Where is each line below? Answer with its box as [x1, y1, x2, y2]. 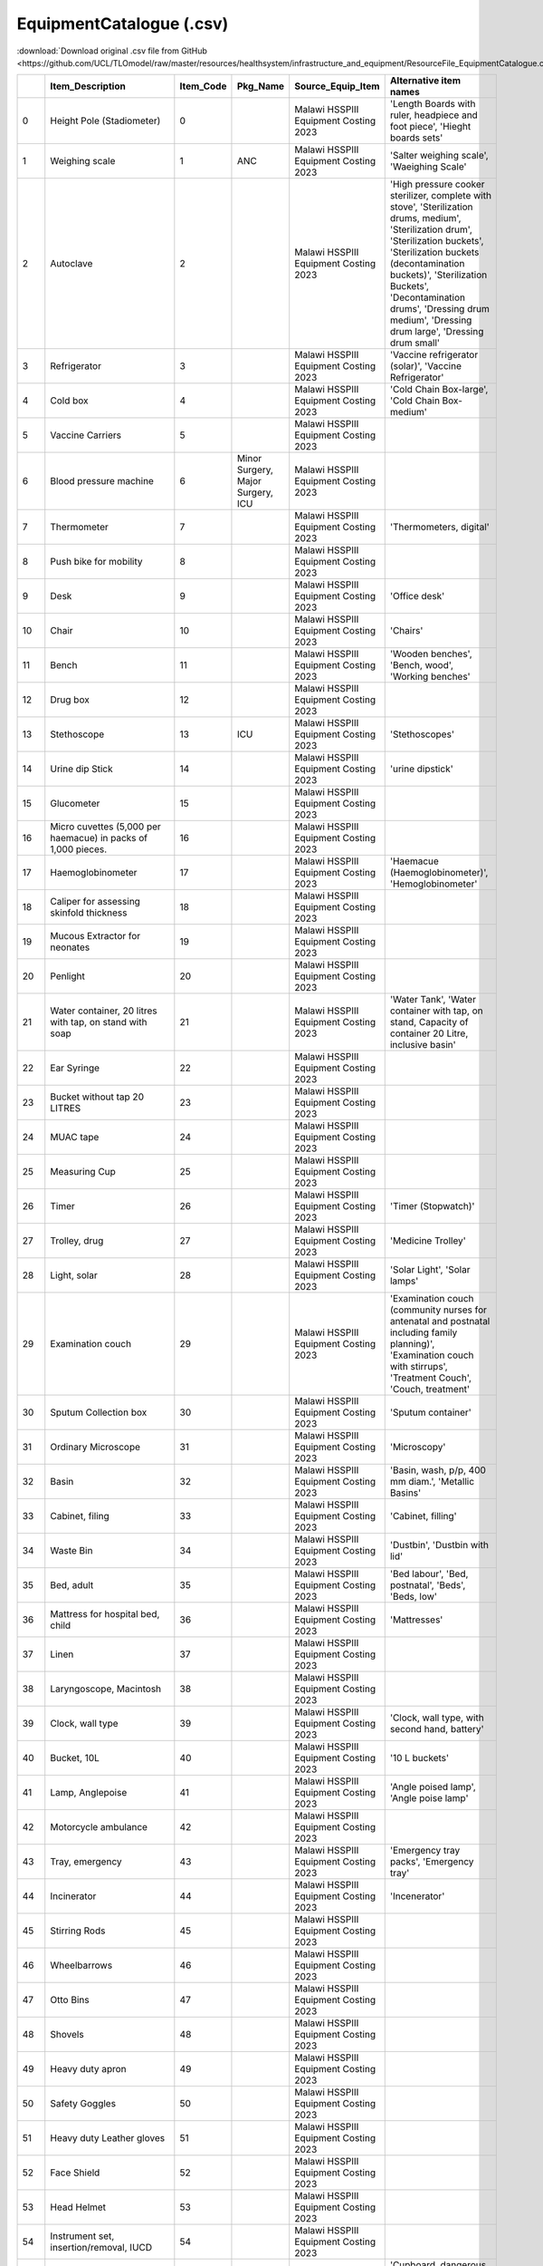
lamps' [389, 1274, 419, 1287]
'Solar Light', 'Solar [389, 1264, 471, 1276]
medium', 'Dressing [389, 314, 472, 326]
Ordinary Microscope [50, 1441, 140, 1454]
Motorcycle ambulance [50, 1821, 148, 1834]
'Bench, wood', [389, 659, 454, 672]
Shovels [50, 2029, 85, 2041]
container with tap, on [389, 1004, 483, 1017]
